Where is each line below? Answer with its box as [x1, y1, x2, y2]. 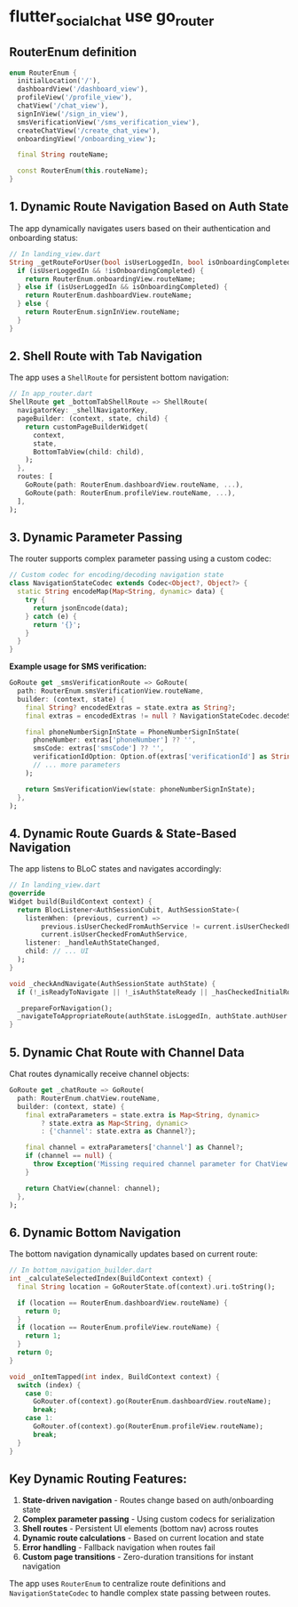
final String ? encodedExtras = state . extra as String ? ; [25, 703, 237, 712]
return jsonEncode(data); [32, 603, 129, 613]
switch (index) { [17, 1380, 82, 1389]
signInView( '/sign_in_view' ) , [17, 109, 129, 118]
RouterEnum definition [9, 44, 137, 60]
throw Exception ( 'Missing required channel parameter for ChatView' [32, 1160, 292, 1169]
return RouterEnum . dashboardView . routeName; [25, 291, 192, 300]
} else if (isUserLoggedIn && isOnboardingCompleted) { [17, 283, 228, 292]
